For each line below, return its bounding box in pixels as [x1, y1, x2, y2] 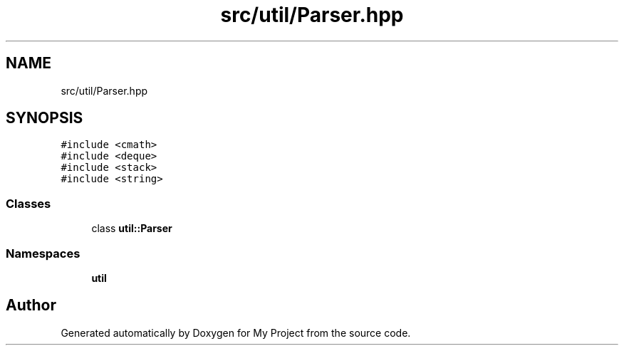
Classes [6, 196, 51, 211]
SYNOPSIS [6, 109, 83, 127]
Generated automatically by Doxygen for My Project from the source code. [61, 326, 411, 339]
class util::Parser [91, 222, 172, 235]
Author [6, 296, 56, 315]
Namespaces [6, 246, 80, 261]
